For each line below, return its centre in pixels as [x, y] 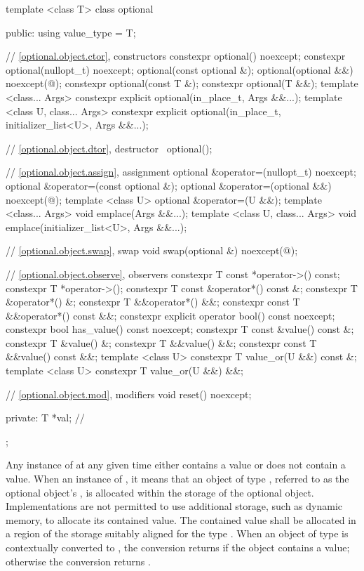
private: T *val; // [45, 418]
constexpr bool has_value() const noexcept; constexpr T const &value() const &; [180, 329]
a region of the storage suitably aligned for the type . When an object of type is [177, 533]
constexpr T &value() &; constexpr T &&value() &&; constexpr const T [161, 342]
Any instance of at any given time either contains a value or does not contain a [176, 465]
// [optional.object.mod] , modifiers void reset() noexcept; [129, 394]
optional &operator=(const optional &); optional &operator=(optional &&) [169, 185]
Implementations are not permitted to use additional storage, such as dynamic [174, 506]
